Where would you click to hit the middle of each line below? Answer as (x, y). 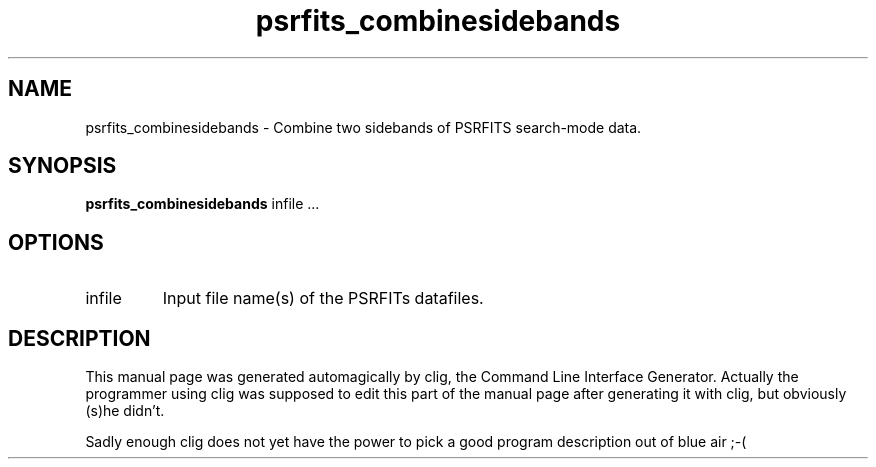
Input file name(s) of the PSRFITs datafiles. (323, 298)
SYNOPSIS (62, 166)
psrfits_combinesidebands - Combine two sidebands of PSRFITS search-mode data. (363, 127)
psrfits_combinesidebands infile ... (202, 204)
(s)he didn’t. (125, 411)
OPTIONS (56, 242)
